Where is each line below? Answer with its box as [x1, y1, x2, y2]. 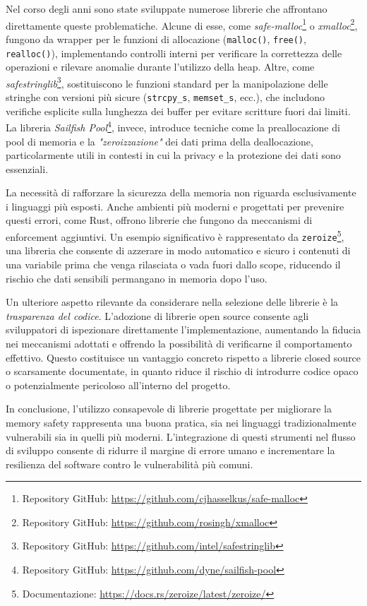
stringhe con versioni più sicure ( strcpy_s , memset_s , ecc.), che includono [6, 90, 325, 104]
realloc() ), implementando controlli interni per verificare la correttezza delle [6, 45, 342, 60]
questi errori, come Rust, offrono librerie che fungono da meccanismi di [6, 213, 313, 227]
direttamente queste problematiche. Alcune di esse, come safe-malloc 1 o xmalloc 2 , [6, 16, 358, 32]
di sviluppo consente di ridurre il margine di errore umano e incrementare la [6, 443, 335, 458]
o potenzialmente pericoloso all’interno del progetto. [6, 377, 231, 392]
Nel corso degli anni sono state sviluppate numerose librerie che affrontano [6, 1, 327, 16]
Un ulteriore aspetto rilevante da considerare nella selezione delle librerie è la [6, 295, 339, 309]
